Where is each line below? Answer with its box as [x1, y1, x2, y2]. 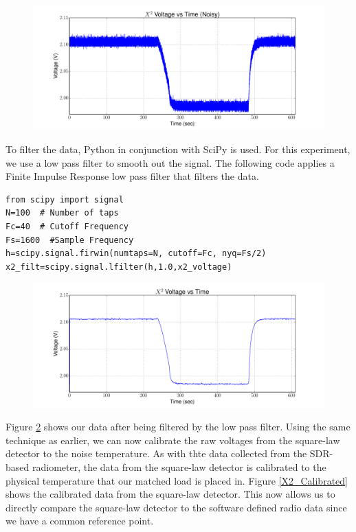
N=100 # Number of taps [5, 208, 119, 218]
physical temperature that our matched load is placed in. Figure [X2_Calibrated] [5, 473, 348, 487]
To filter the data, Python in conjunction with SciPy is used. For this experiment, [5, 141, 351, 156]
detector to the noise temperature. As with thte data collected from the [5, 446, 307, 461]
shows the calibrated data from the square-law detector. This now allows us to [5, 487, 335, 501]
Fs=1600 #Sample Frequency [5, 235, 134, 245]
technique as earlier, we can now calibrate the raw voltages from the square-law [5, 432, 340, 447]
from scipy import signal [5, 194, 124, 205]
